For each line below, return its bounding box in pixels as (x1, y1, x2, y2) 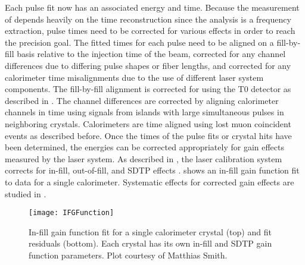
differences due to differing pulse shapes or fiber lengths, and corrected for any (5, 59, 291, 71)
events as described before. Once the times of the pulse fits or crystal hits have (5, 129, 292, 141)
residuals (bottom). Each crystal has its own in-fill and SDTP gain (29, 237, 272, 250)
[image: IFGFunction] (29, 209, 114, 217)
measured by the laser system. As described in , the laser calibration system (5, 152, 282, 165)
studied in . (5, 187, 46, 200)
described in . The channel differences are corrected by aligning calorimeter (5, 94, 279, 106)
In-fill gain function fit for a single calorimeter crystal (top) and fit (29, 225, 272, 238)
